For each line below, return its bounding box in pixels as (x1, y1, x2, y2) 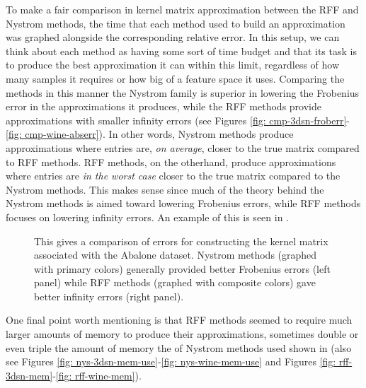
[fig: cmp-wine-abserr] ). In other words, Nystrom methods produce (6, 127, 294, 141)
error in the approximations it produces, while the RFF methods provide (6, 99, 321, 114)
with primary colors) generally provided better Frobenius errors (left (34, 261, 331, 276)
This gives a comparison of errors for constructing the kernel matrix (34, 233, 328, 248)
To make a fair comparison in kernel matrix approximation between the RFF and (6, 2, 359, 16)
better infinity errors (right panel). (34, 288, 184, 303)
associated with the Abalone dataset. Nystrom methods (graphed (34, 247, 317, 262)
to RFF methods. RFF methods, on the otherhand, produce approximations (6, 154, 336, 169)
